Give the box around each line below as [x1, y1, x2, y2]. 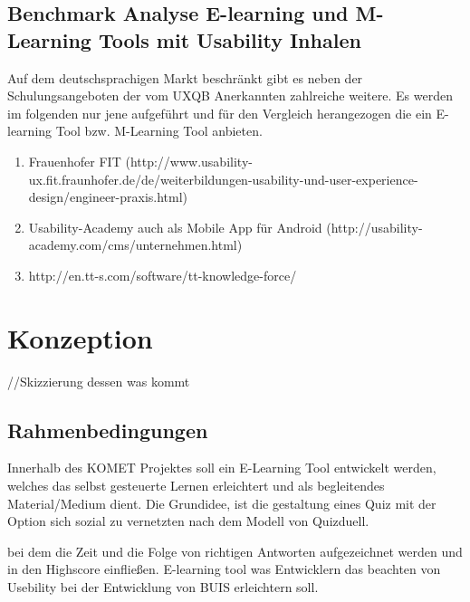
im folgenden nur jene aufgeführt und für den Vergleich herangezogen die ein [7, 103, 432, 122]
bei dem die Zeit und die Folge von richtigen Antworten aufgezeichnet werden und [7, 541, 463, 560]
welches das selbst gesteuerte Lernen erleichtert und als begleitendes [7, 476, 385, 495]
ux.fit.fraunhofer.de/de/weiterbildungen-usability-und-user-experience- [28, 169, 418, 188]
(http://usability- [326, 217, 423, 236]
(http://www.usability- [125, 151, 253, 170]
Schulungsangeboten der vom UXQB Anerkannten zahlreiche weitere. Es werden [7, 86, 453, 105]
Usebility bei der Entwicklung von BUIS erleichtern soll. [7, 578, 319, 597]
